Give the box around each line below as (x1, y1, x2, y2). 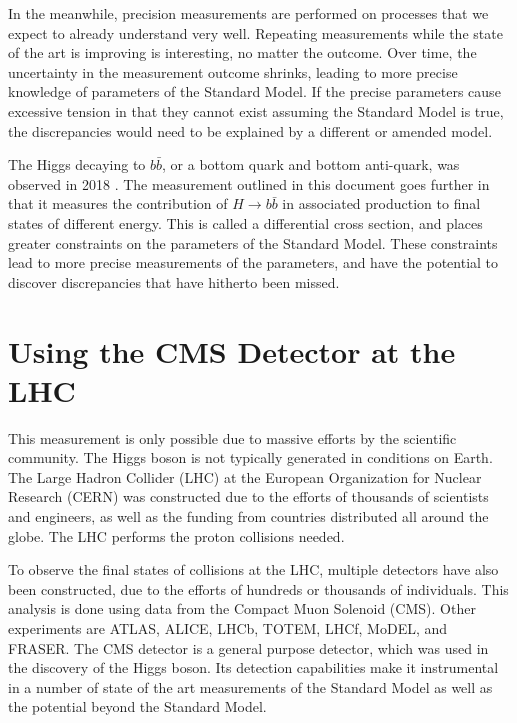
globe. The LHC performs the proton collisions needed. (8, 525, 345, 546)
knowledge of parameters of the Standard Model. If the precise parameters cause (8, 81, 501, 102)
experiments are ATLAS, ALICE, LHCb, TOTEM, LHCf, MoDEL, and (8, 617, 448, 638)
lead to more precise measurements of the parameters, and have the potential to (8, 252, 499, 273)
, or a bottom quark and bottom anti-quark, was (162, 154, 460, 175)
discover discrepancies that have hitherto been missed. (8, 271, 340, 292)
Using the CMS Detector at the (8, 330, 456, 371)
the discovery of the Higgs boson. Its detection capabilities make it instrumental (8, 657, 499, 678)
